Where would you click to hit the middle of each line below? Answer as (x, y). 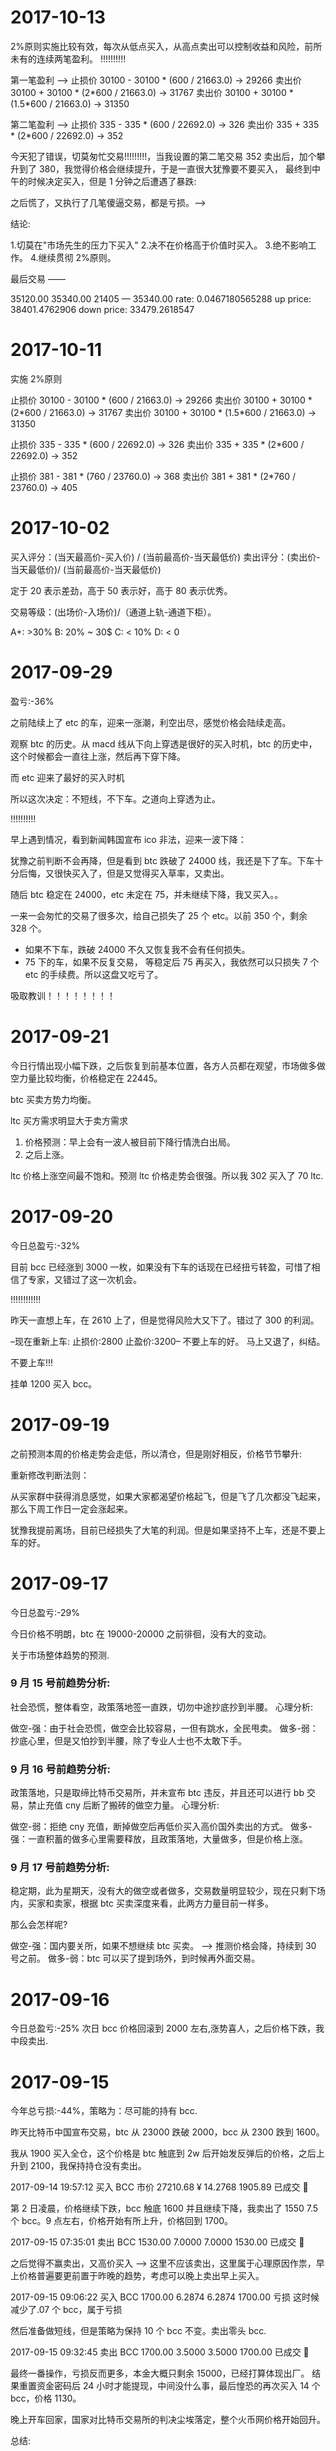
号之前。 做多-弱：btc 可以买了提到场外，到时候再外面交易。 (135, 1958)
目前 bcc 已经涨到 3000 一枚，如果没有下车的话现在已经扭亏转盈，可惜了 (161, 1267)
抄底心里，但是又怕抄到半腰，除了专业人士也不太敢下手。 (128, 1740)
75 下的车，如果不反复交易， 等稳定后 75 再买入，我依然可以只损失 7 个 (172, 962)
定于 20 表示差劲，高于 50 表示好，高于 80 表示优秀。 (121, 590)
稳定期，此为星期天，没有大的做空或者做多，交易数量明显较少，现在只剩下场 (168, 1891)
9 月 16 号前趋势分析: (60, 1769)
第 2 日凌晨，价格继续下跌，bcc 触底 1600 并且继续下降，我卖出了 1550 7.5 (164, 2208)
